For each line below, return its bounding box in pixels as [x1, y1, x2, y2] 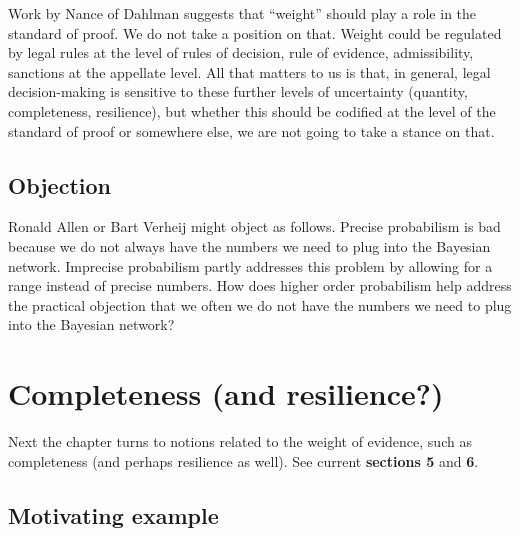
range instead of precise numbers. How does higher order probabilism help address [8, 275, 512, 296]
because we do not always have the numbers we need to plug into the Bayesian [8, 235, 491, 256]
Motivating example [8, 499, 219, 530]
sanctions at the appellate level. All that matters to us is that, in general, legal [8, 61, 491, 82]
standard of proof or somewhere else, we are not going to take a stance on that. [8, 120, 495, 141]
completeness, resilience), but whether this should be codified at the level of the [8, 100, 496, 121]
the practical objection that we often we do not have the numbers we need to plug [8, 294, 512, 315]
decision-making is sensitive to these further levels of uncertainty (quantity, [8, 81, 468, 102]
